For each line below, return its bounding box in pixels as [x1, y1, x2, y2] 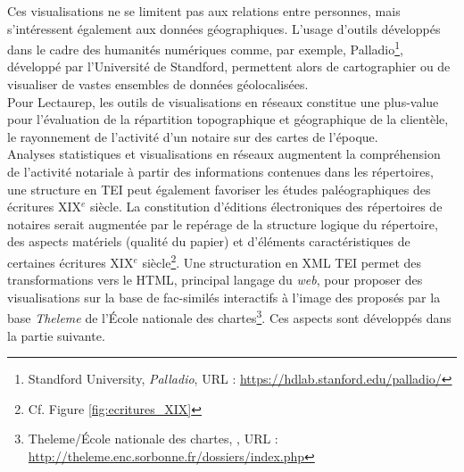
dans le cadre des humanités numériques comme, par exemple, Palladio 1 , [7, 37, 403, 58]
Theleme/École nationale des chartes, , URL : [28, 429, 278, 448]
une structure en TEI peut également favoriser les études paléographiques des [7, 179, 431, 198]
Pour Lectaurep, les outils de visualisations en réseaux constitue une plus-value [7, 92, 439, 111]
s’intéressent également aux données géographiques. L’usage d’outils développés [7, 19, 441, 37]
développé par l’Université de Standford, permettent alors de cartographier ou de [7, 57, 451, 76]
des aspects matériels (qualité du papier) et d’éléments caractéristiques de [7, 232, 410, 251]
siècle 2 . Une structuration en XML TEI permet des [142, 250, 422, 271]
